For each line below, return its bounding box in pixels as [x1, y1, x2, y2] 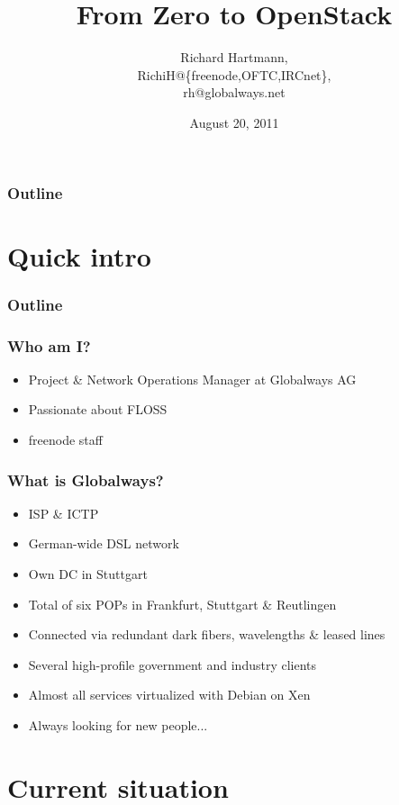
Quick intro [7, 237, 151, 274]
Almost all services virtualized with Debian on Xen [28, 685, 311, 704]
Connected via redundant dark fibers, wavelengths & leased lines [28, 625, 385, 644]
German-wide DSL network [28, 534, 179, 553]
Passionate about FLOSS [28, 400, 168, 419]
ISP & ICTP [28, 503, 99, 522]
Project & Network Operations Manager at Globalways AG [28, 369, 357, 388]
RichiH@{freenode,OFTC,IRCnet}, [137, 65, 331, 84]
